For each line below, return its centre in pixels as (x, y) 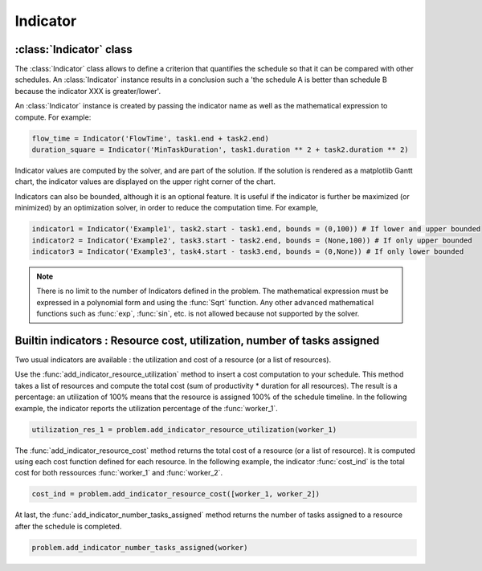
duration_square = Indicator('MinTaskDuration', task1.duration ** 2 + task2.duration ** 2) (220, 150)
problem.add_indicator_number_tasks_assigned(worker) (140, 547)
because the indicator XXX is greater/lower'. (88, 91)
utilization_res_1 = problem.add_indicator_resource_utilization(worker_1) (184, 429)
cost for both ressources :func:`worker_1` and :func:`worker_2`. (119, 473)
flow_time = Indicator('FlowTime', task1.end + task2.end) (150, 138)
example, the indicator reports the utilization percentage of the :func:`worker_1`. (147, 408)
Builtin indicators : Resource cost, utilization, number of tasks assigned (197, 340)
